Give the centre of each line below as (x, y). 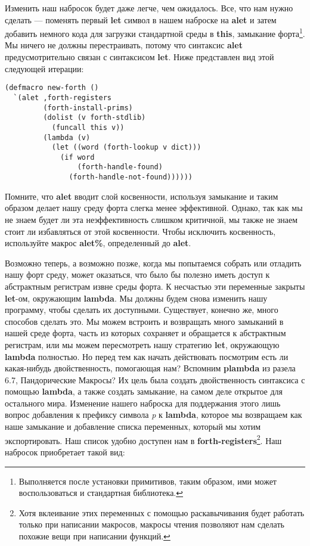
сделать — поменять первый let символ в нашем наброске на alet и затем (141, 19)
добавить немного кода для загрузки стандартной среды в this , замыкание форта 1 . (155, 32)
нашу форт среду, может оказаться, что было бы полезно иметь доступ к (137, 274)
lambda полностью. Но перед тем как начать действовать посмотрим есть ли (147, 356)
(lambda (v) (67, 137)
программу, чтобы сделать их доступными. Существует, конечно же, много (142, 310)
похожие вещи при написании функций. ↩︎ (94, 536)
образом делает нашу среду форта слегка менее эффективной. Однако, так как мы (154, 208)
